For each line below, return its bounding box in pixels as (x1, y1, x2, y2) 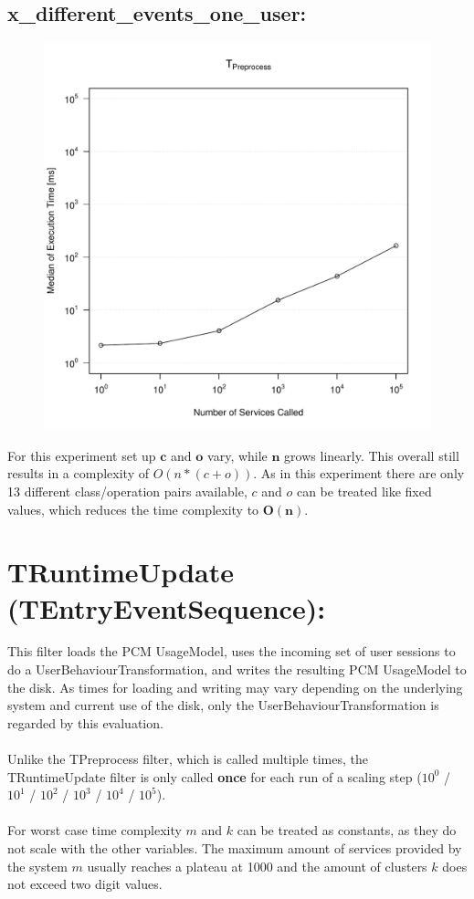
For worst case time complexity (7, 821, 182, 840)
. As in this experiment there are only (253, 464, 465, 483)
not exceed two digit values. (7, 874, 163, 894)
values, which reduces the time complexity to (7, 499, 259, 518)
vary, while (207, 445, 268, 465)
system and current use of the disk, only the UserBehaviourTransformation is (7, 695, 439, 715)
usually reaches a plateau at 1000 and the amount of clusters (87, 856, 427, 875)
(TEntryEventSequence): (7, 589, 326, 626)
